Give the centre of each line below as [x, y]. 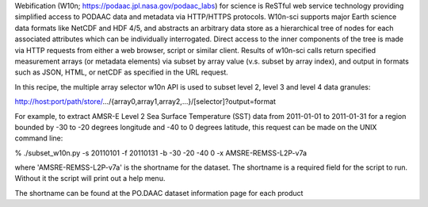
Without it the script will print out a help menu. [90, 178]
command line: [39, 138]
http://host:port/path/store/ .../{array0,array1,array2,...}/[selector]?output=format [145, 102]
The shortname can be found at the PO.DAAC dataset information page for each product [159, 193]
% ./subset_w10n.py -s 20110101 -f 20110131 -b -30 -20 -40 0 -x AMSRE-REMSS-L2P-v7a [161, 153]
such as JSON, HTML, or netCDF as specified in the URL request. [122, 72]
